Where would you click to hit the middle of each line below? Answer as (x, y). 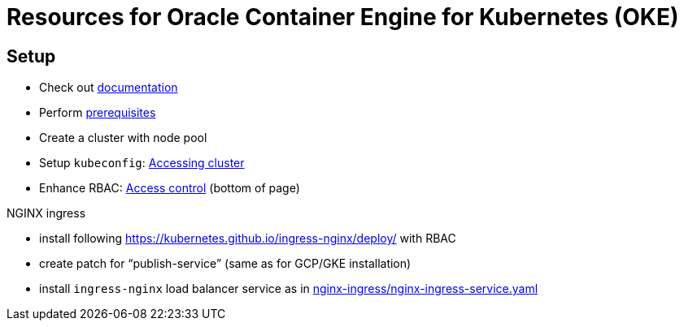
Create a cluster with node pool (123, 138)
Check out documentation (109, 88)
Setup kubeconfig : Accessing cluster (142, 163)
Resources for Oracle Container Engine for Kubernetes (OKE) (343, 17)
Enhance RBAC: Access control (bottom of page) (170, 188)
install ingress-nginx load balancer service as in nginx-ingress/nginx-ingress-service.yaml (289, 289)
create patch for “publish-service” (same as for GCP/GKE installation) (225, 264)
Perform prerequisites (98, 113)
